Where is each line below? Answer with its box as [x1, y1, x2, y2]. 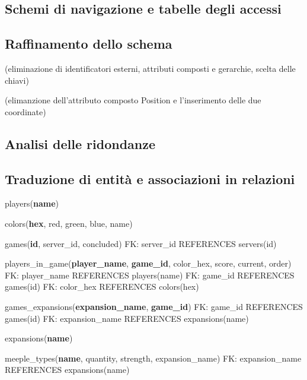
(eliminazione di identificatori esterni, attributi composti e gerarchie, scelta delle [5, 62, 296, 74]
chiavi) [5, 74, 29, 86]
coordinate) [5, 105, 46, 118]
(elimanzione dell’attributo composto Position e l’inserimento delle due [5, 94, 261, 106]
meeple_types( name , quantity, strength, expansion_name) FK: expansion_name [5, 351, 302, 364]
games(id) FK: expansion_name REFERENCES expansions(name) [5, 312, 249, 324]
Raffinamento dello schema [5, 34, 172, 53]
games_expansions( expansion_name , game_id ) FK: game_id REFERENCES [5, 300, 303, 312]
